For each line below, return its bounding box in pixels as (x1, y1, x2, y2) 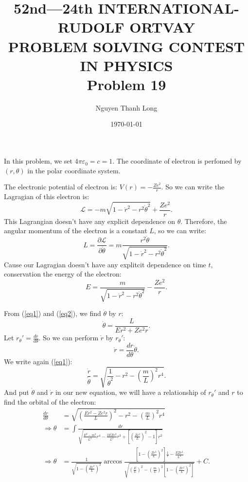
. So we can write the (161, 182, 225, 192)
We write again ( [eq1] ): (4, 356, 72, 366)
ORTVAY (129, 17, 195, 37)
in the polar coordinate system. (27, 165, 121, 175)
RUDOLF (57, 17, 124, 37)
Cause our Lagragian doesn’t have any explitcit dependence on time (4, 259, 206, 269)
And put (4, 387, 29, 397)
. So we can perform (38, 333, 99, 343)
